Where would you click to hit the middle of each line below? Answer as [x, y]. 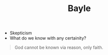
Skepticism [21, 33]
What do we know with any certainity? [48, 38]
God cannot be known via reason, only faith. [59, 48]
